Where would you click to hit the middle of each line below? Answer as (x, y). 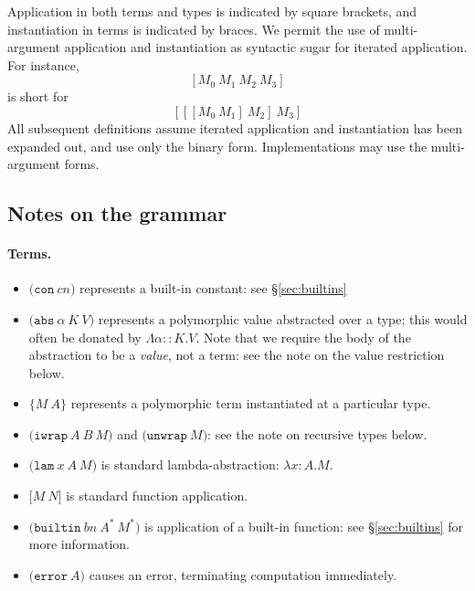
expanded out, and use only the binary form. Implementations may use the (217, 146)
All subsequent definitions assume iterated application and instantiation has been (235, 127)
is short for (38, 96)
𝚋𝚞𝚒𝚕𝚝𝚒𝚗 (58, 528)
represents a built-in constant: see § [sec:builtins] (213, 288)
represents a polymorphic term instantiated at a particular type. (251, 403)
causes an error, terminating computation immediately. (243, 574)
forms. (82, 164)
